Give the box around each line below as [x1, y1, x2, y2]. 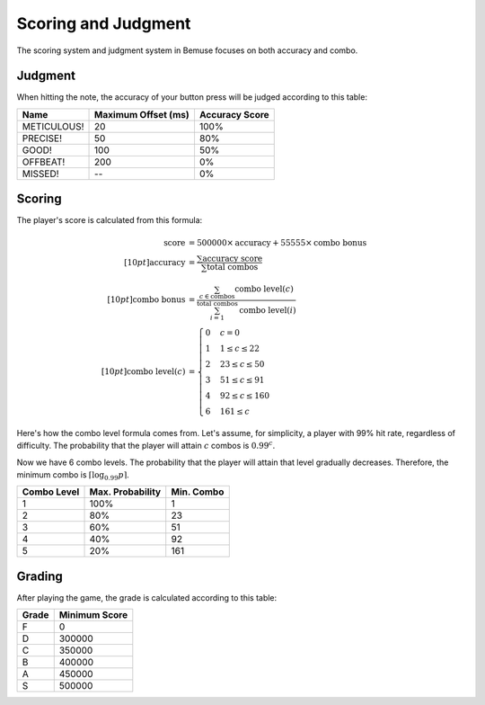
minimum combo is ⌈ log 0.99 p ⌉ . [16, 469, 129, 482]
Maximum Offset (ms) [94, 108, 190, 120]
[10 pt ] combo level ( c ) [101, 366, 186, 377]
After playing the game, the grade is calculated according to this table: [16, 592, 278, 602]
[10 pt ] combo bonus [107, 295, 186, 305]
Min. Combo [171, 486, 225, 498]
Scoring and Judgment [16, 13, 191, 33]
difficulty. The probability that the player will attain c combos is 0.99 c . [16, 439, 276, 451]
